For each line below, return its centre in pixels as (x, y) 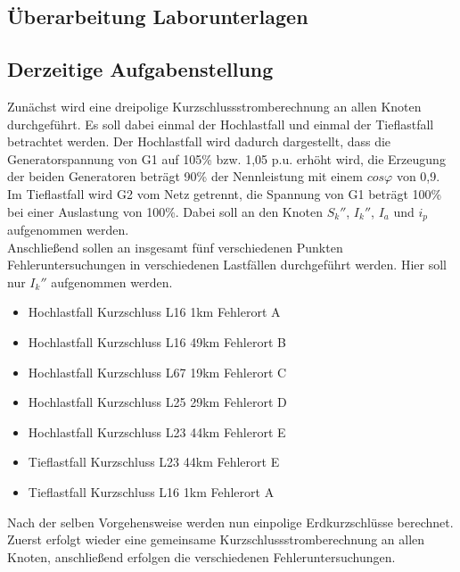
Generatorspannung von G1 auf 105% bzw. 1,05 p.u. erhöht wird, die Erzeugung (226, 158)
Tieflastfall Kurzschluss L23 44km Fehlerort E (154, 462)
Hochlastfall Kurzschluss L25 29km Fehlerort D (157, 402)
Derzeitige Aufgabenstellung (140, 69)
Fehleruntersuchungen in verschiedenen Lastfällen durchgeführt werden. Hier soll (227, 265)
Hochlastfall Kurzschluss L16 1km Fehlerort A (154, 312)
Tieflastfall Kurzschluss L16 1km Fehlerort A (151, 491)
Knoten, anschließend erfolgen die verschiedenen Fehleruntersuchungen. (201, 556)
